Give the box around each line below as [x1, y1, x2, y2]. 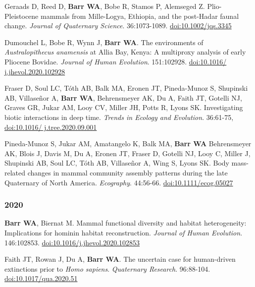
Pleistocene [4, 10, 39, 21]
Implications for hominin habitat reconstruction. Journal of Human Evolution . [4, 227, 243, 237]
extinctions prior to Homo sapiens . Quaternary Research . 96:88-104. [4, 263, 210, 274]
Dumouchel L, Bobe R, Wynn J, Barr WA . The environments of [4, 37, 204, 47]
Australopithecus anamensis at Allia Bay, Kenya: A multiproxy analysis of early [4, 47, 246, 57]
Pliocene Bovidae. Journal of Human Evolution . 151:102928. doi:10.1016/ [4, 56, 227, 66]
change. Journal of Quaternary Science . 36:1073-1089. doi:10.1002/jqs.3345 [4, 20, 232, 31]
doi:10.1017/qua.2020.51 [4, 273, 78, 284]
